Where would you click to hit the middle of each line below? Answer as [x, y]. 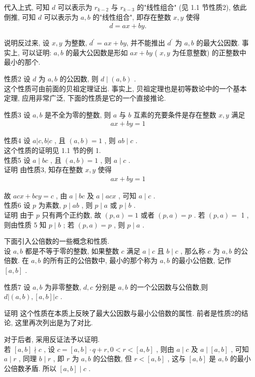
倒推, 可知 [20, 17]
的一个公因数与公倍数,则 [169, 286]
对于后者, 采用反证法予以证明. [52, 339]
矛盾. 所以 [40, 368]
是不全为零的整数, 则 [78, 114]
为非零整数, [63, 286]
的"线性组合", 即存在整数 [132, 17]
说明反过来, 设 [27, 43]
